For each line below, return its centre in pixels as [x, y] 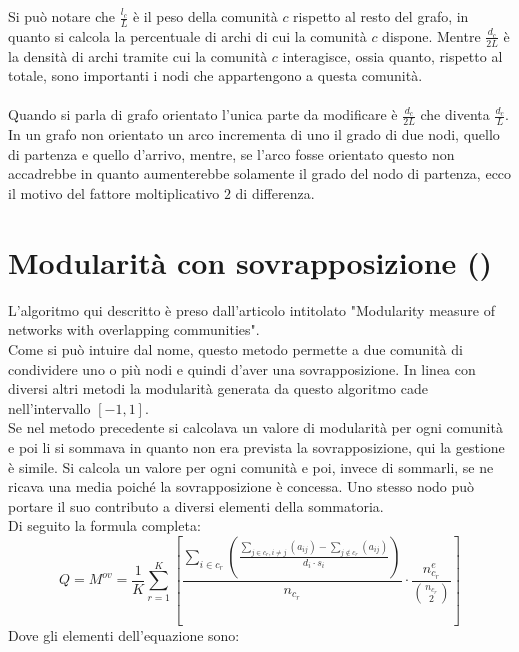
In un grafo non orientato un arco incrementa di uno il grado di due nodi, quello [254, 134]
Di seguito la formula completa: [104, 525]
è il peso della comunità [205, 16]
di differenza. [275, 193]
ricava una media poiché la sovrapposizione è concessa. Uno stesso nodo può [241, 486]
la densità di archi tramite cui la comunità [138, 55]
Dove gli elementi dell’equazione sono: [124, 634]
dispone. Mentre [431, 35]
